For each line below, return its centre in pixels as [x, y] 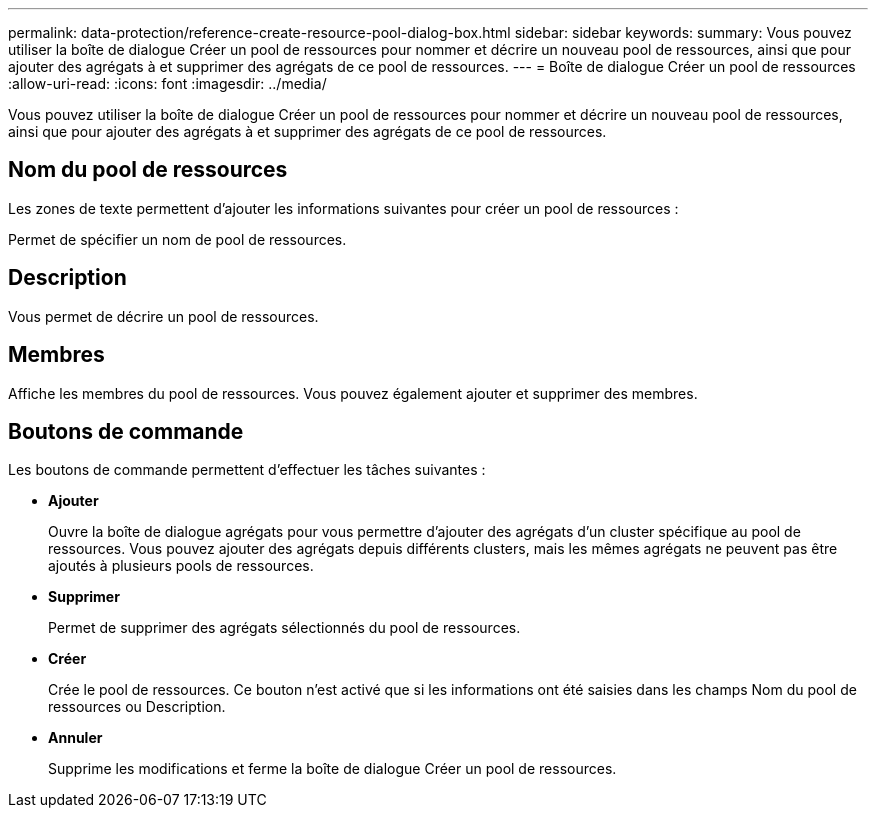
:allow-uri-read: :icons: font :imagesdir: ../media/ [167, 83]
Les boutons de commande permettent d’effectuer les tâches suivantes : [247, 470]
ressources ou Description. [137, 707]
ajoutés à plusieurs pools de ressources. [181, 566]
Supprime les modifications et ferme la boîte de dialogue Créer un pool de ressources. [332, 769]
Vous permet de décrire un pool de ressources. [163, 316]
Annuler [75, 738]
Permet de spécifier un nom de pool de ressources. [177, 239]
